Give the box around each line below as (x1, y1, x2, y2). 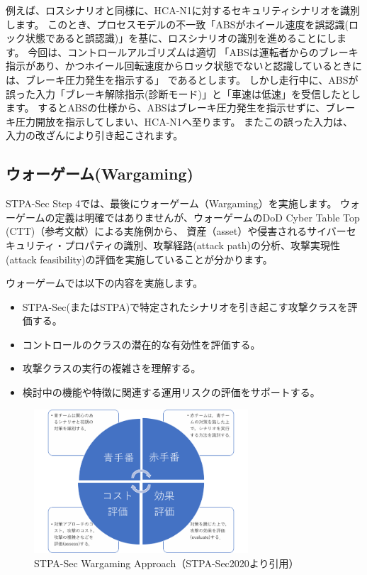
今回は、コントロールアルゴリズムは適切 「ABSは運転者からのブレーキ (28, 44, 358, 59)
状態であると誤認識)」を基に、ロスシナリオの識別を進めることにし (25, 31, 337, 45)
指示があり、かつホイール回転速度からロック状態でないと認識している (6, 58, 333, 73)
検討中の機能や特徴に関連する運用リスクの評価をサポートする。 (22, 385, 320, 400)
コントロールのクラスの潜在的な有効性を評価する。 (22, 336, 261, 351)
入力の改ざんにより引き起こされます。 (6, 128, 183, 143)
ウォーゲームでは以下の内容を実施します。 (6, 275, 203, 290)
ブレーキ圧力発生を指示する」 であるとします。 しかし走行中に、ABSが (25, 72, 358, 87)
